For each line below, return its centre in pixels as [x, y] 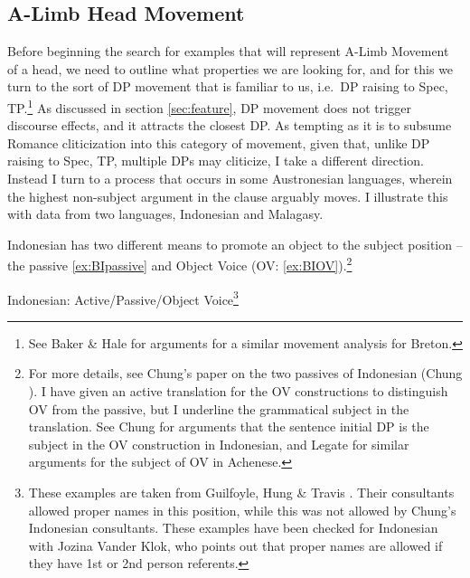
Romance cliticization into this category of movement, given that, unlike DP [219, 142]
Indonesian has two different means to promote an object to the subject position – [235, 244]
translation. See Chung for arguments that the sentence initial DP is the [229, 426]
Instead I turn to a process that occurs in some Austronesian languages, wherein [230, 179]
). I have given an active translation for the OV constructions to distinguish [238, 391]
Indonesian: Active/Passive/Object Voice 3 [123, 298]
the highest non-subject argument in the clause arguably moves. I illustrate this [228, 196]
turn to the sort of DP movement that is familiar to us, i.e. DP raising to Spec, [228, 86]
